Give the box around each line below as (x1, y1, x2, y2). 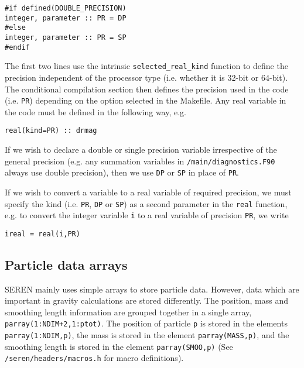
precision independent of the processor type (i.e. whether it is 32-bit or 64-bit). (5, 71, 288, 83)
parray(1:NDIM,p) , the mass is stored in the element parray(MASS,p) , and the (5, 329, 289, 341)
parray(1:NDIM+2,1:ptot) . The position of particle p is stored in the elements (5, 317, 288, 329)
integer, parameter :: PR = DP (5, 13, 127, 22)
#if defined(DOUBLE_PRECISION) (5, 4, 127, 12)
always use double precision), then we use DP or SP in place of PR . (5, 166, 239, 178)
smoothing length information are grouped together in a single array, (5, 305, 252, 318)
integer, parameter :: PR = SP (5, 33, 127, 42)
